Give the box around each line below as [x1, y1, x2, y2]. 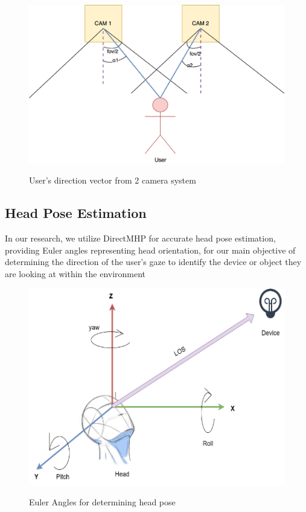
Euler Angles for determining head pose [29, 496, 176, 508]
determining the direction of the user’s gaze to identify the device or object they [5, 255, 302, 268]
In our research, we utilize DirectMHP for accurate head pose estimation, [5, 231, 276, 244]
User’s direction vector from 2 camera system [29, 174, 196, 187]
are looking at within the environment [5, 267, 146, 280]
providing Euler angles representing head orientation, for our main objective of [5, 243, 296, 256]
